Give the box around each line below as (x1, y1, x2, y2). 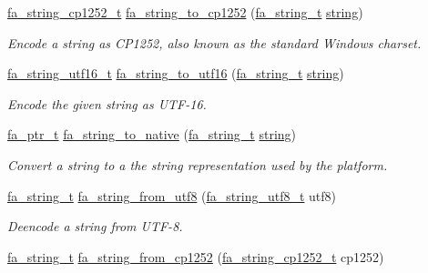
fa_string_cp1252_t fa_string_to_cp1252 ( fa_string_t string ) (7, 3, 363, 21)
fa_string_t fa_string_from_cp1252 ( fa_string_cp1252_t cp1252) (7, 247, 384, 266)
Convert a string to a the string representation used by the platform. (7, 155, 388, 174)
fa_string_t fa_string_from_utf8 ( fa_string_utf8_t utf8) (7, 186, 336, 205)
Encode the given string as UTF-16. (7, 94, 207, 113)
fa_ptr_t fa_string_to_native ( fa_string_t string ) (7, 125, 297, 144)
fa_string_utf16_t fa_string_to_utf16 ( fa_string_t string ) (7, 64, 344, 83)
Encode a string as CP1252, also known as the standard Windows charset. (7, 33, 422, 52)
